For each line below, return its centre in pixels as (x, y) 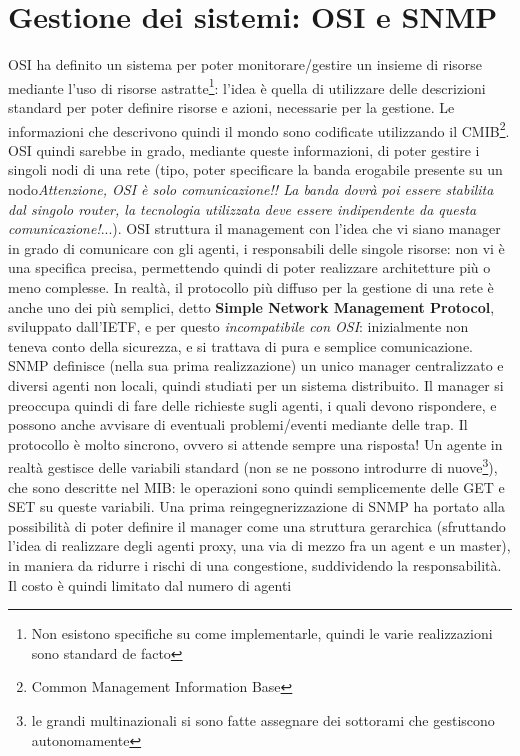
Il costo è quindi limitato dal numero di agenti (150, 584)
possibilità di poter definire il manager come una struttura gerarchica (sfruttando (257, 525)
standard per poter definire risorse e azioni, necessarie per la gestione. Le (231, 106)
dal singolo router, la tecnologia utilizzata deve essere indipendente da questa (242, 208)
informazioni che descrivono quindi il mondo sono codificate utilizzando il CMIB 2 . (259, 129)
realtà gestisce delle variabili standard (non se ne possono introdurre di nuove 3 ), (253, 465)
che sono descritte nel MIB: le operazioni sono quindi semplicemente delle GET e (256, 486)
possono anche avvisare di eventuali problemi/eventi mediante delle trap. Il (238, 424)
